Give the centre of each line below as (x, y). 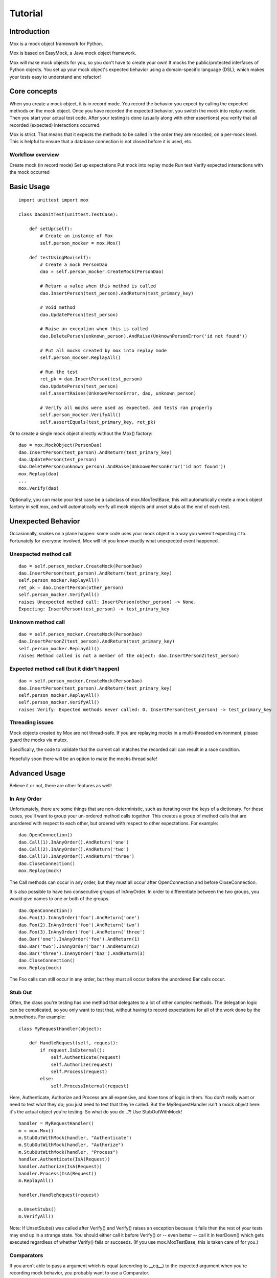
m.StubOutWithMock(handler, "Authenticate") (75, 1138)
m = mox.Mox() (36, 1131)
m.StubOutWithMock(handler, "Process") (68, 1152)
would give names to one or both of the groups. (60, 899)
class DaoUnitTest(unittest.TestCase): (68, 214)
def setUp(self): (51, 229)
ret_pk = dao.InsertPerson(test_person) (91, 379)
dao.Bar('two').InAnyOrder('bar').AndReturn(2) (79, 946)
